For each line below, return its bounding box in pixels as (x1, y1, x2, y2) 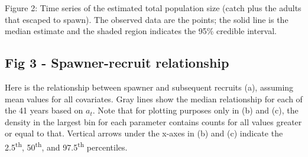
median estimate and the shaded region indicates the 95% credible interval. (5, 25, 277, 37)
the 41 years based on (5, 104, 83, 116)
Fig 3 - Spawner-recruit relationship (5, 54, 229, 72)
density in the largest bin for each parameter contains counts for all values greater (5, 115, 302, 128)
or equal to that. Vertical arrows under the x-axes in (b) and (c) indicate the (5, 127, 283, 139)
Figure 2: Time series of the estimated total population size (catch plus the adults (5, 2, 301, 14)
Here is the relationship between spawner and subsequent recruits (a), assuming (5, 81, 294, 93)
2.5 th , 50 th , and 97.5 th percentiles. (5, 139, 128, 153)
